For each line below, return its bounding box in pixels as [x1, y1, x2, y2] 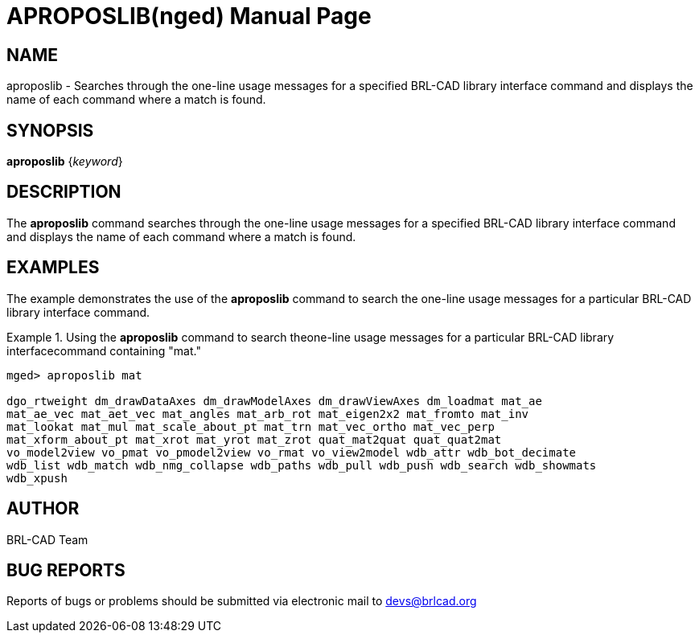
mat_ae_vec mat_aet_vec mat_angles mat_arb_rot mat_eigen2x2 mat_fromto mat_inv [6, 407, 529, 420]
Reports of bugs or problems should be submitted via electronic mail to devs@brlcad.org [6, 594, 477, 608]
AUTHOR [6, 498, 80, 519]
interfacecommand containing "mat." [6, 343, 201, 358]
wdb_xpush [6, 471, 68, 485]
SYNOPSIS [6, 120, 94, 141]
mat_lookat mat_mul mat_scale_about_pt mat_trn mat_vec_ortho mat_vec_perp [6, 420, 495, 433]
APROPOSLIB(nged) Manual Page [6, 2, 372, 30]
